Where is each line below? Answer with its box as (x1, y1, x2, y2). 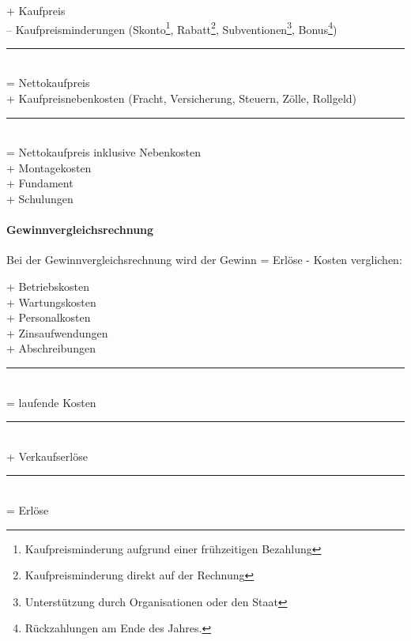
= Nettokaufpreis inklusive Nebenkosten (6, 144, 202, 160)
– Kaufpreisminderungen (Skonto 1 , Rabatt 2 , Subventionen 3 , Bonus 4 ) (6, 18, 337, 37)
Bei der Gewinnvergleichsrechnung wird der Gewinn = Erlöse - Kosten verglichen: (6, 251, 402, 268)
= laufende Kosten (6, 394, 96, 410)
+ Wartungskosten (6, 293, 96, 310)
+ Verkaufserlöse (6, 447, 88, 464)
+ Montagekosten (6, 159, 92, 175)
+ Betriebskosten (6, 277, 89, 294)
